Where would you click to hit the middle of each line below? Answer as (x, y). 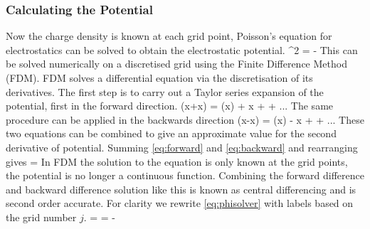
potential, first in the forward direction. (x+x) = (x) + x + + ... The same (170, 106)
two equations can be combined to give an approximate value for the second (171, 133)
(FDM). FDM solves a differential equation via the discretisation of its (159, 78)
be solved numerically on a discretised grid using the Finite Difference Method (176, 64)
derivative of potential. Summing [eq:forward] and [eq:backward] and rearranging (182, 147)
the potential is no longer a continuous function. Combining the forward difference (185, 175)
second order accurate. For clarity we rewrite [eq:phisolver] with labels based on (180, 203)
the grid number (41, 217)
